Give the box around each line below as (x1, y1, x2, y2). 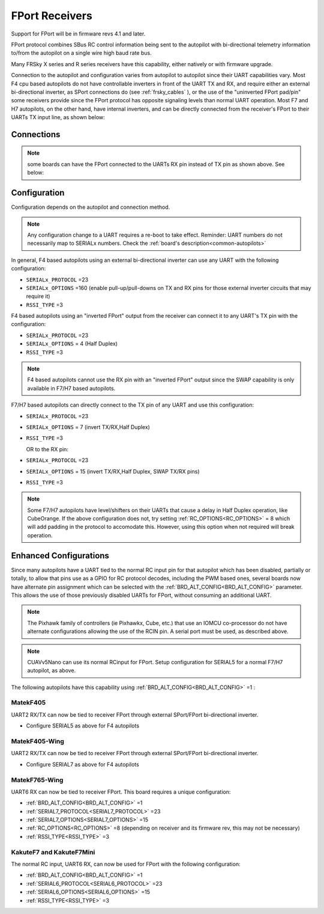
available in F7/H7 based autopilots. (27, 384, 116, 392)
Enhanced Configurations (11, 551, 109, 561)
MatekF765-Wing (11, 776, 64, 784)
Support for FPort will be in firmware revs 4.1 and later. (11, 30, 146, 37)
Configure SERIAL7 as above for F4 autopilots (26, 761, 139, 768)
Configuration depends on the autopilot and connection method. (11, 203, 170, 211)
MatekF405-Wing (11, 737, 64, 746)
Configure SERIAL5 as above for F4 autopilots (26, 722, 140, 729)
